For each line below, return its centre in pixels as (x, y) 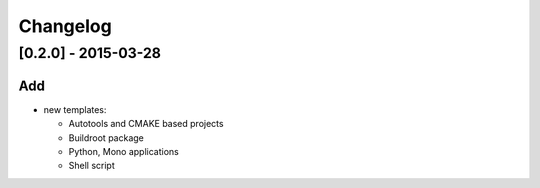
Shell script (91, 166)
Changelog (65, 26)
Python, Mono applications (123, 151)
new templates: (75, 109)
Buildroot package (106, 137)
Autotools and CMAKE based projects (146, 124)
